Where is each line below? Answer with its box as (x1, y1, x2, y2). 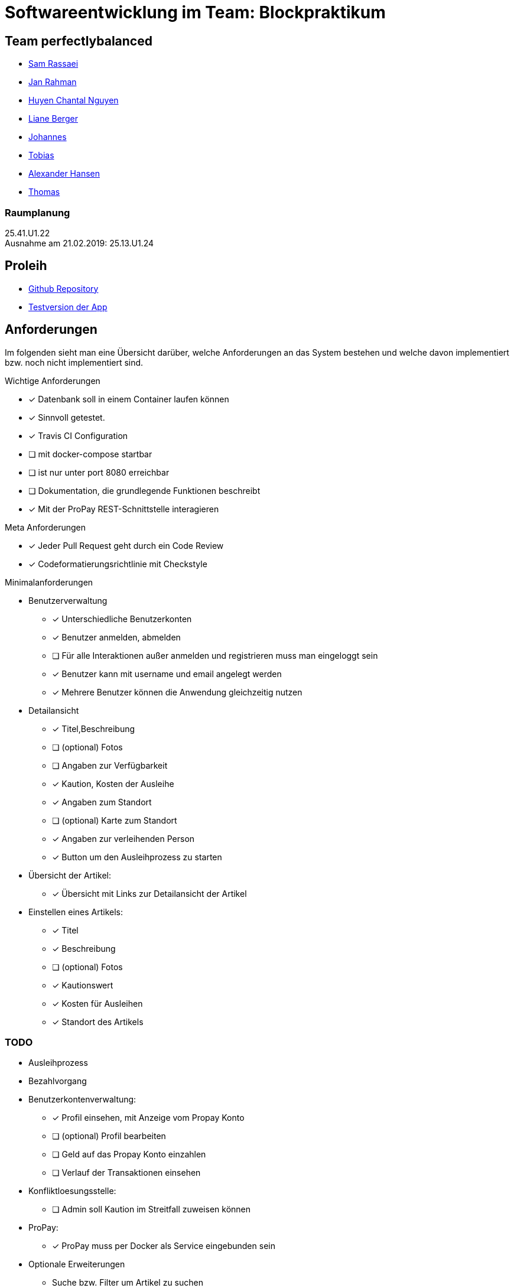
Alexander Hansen (28, 168, 100, 179)
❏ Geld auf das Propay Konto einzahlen (52, 1149, 206, 1160)
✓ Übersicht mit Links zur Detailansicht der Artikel (52, 888, 247, 899)
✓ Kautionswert (52, 980, 113, 990)
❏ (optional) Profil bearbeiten (52, 1131, 166, 1141)
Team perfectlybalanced (5, 33, 152, 48)
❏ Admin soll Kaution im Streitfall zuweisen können (52, 1204, 251, 1215)
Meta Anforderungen (5, 522, 86, 532)
